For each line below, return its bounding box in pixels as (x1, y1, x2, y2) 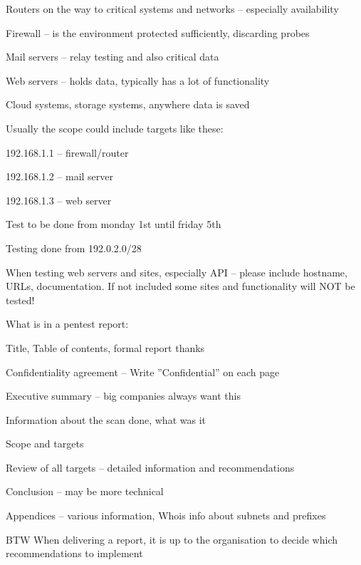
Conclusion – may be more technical (6, 484, 164, 499)
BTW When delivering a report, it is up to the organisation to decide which (6, 532, 338, 546)
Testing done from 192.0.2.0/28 (6, 240, 142, 255)
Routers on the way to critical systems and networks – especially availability (6, 1, 339, 16)
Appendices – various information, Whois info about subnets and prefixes (6, 508, 326, 523)
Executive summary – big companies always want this (6, 388, 241, 403)
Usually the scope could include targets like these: (6, 120, 224, 135)
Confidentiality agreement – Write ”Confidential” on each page (6, 364, 280, 379)
